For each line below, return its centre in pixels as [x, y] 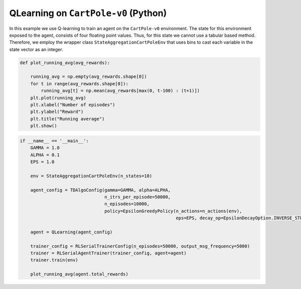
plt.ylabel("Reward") [57, 112]
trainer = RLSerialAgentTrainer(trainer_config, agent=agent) [108, 253]
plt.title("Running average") [67, 119]
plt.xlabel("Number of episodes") [73, 105]
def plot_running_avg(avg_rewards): [65, 62]
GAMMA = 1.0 [45, 148]
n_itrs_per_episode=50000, [138, 197]
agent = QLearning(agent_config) [71, 232]
